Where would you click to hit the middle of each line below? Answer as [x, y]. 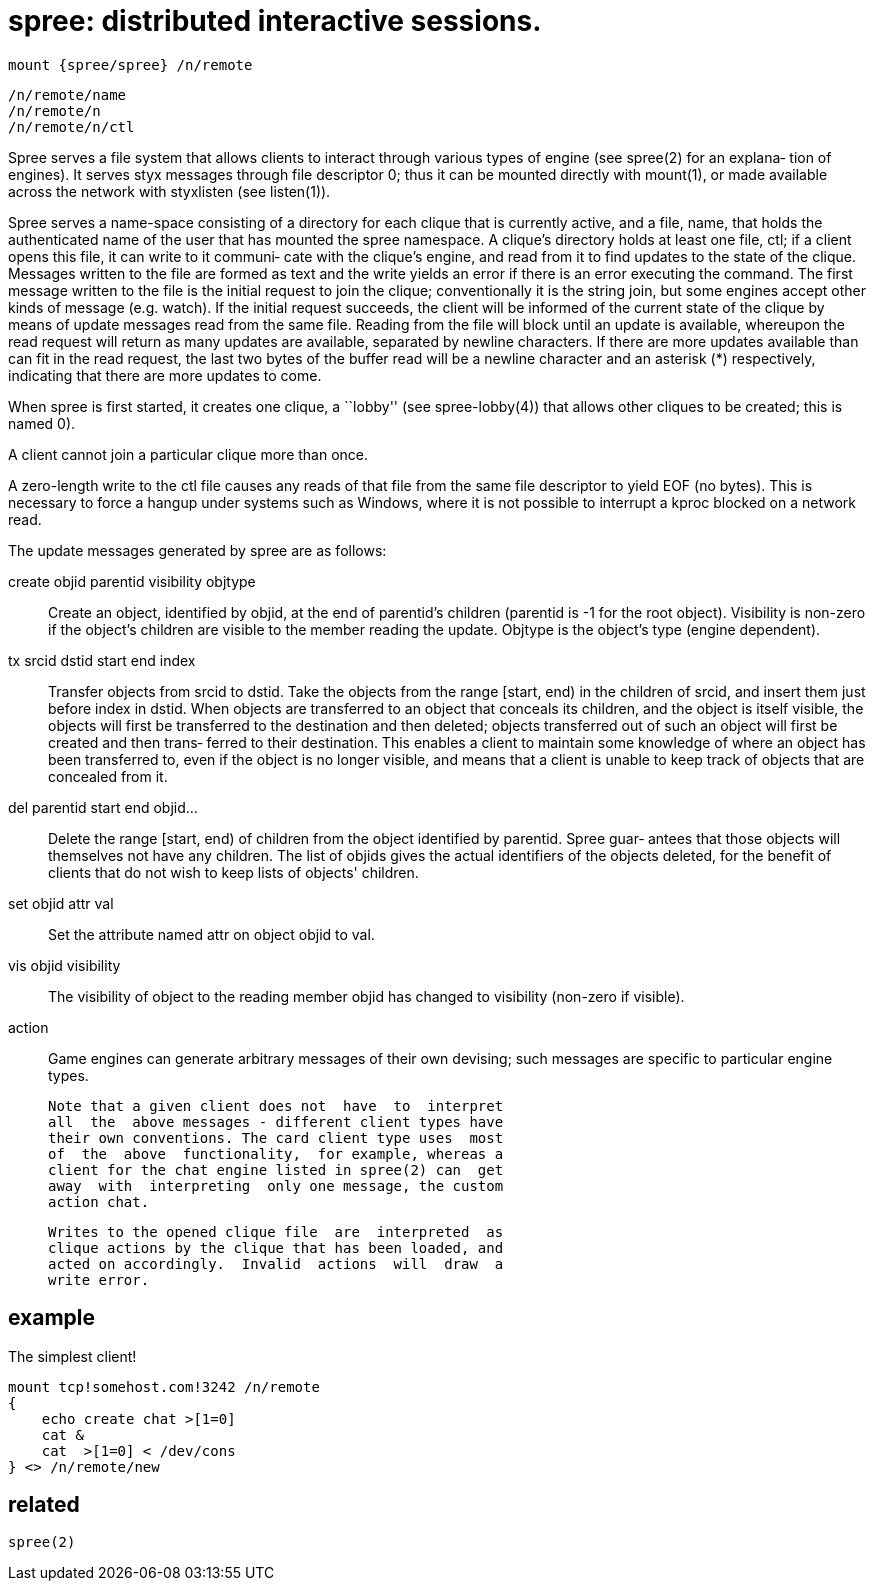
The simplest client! [72, 1356]
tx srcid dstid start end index [102, 660]
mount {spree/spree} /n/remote [130, 64]
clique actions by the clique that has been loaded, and [276, 1247]
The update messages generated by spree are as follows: [197, 550]
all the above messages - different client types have [276, 1121]
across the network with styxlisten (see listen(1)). [169, 191]
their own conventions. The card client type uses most [276, 1137]
